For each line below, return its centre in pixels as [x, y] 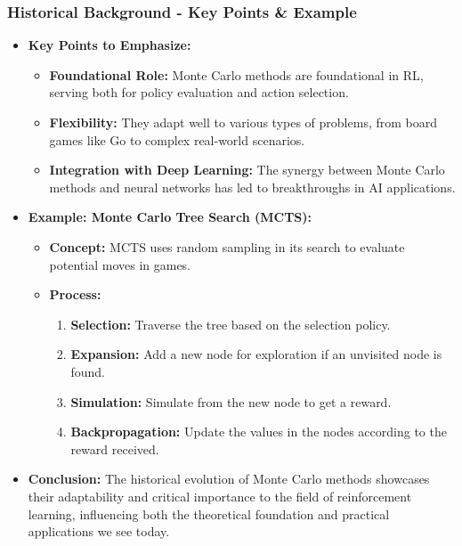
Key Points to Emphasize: [109, 45]
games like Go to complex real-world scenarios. [177, 139]
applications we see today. [99, 531]
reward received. [115, 448]
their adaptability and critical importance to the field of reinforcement [220, 496]
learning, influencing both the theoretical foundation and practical [209, 513]
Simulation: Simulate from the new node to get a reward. [231, 401]
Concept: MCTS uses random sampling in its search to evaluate [227, 246]
